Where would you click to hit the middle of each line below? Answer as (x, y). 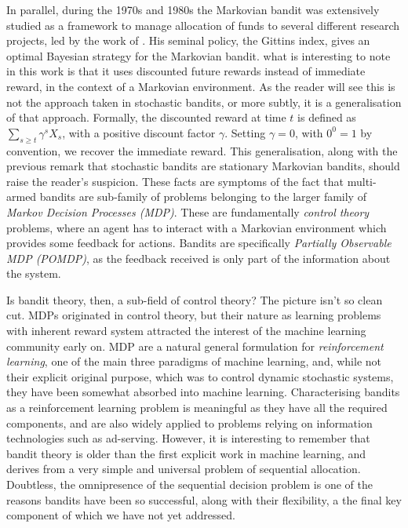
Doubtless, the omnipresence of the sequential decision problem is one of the (189, 484)
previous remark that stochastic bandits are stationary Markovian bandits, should (203, 166)
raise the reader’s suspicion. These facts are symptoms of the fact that (175, 181)
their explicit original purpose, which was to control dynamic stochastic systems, (200, 376)
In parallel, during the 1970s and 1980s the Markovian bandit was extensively (193, 9)
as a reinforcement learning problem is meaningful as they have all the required (197, 408)
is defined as (327, 117)
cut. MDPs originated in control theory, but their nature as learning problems (194, 315)
